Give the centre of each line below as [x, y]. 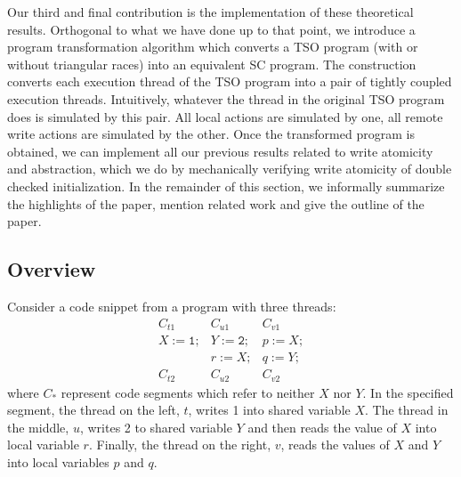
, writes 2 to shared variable [156, 427]
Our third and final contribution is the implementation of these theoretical [210, 12]
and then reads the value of [322, 427]
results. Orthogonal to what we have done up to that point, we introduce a [211, 29]
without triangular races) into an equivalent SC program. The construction [212, 64]
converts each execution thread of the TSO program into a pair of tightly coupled [230, 81]
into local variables [58, 461]
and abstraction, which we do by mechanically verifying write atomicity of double [230, 169]
